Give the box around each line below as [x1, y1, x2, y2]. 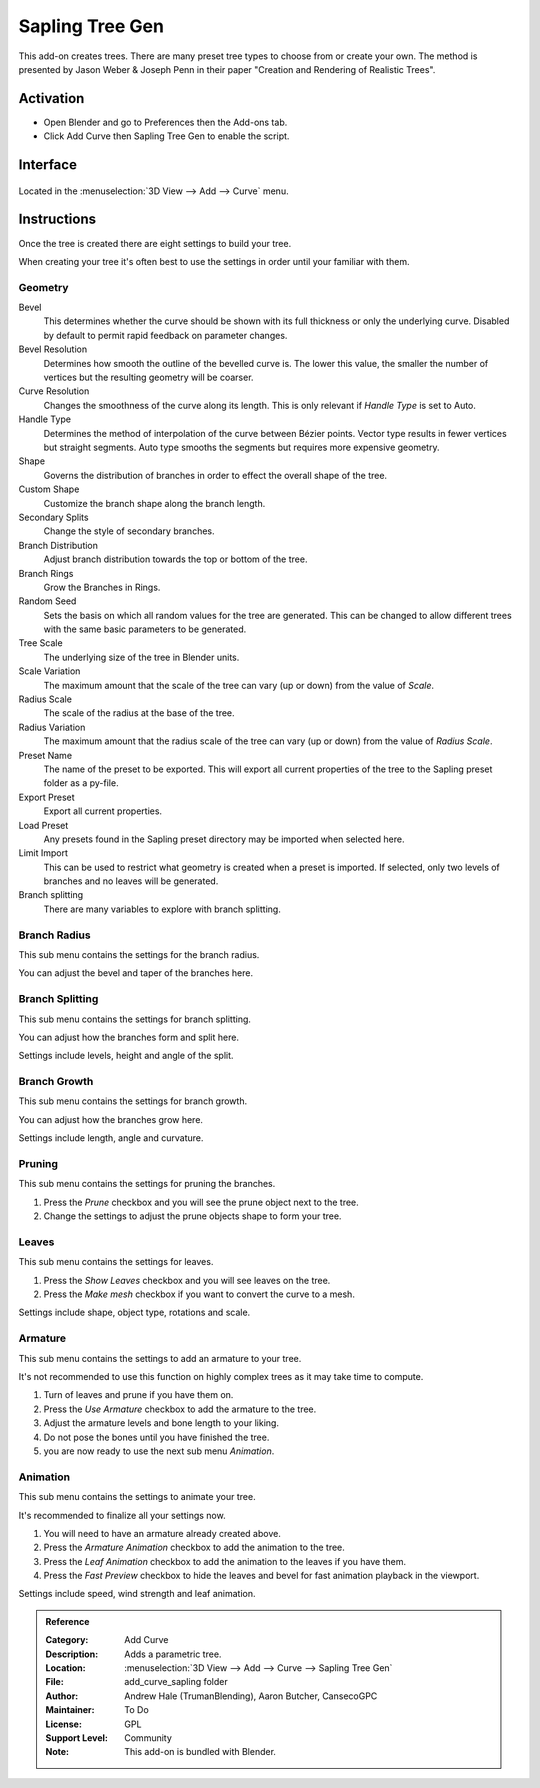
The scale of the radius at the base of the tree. [43, 707, 235, 719]
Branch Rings [18, 567, 74, 579]
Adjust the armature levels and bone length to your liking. [43, 1417, 280, 1429]
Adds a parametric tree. [124, 1648, 222, 1660]
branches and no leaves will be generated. [43, 875, 219, 887]
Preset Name [18, 749, 73, 761]
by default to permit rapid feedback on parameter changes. [43, 329, 288, 341]
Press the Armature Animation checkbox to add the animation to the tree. [43, 1541, 345, 1554]
